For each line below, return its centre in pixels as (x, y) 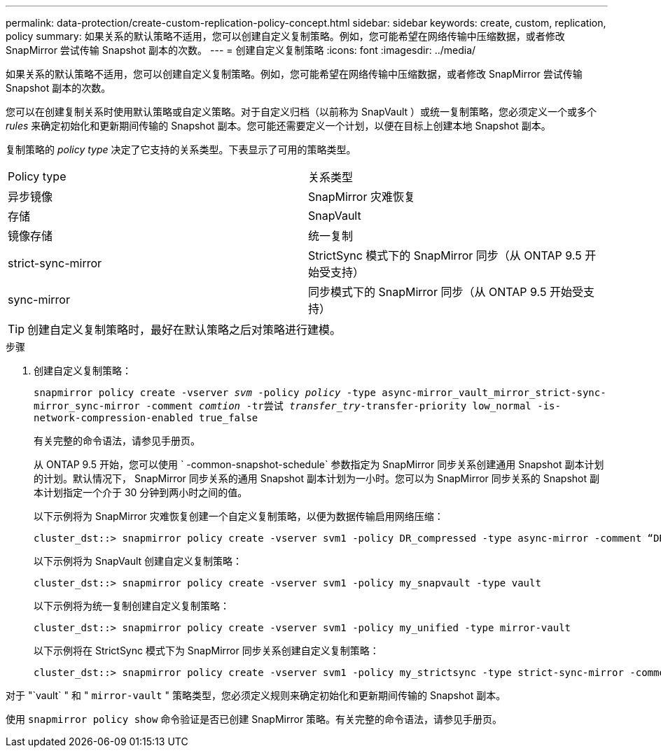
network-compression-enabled (113, 418)
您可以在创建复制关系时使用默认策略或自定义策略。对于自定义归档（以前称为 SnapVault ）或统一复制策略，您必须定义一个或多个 (301, 112)
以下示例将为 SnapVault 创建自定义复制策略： (138, 561)
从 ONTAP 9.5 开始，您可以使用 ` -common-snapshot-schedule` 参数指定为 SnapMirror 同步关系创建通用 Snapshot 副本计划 (319, 464)
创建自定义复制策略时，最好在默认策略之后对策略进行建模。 (185, 330)
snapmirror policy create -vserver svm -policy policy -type (205, 393)
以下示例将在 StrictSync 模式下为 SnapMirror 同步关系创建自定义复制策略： (207, 650)
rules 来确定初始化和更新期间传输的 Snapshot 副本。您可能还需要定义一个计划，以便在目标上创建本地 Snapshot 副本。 (278, 126)
